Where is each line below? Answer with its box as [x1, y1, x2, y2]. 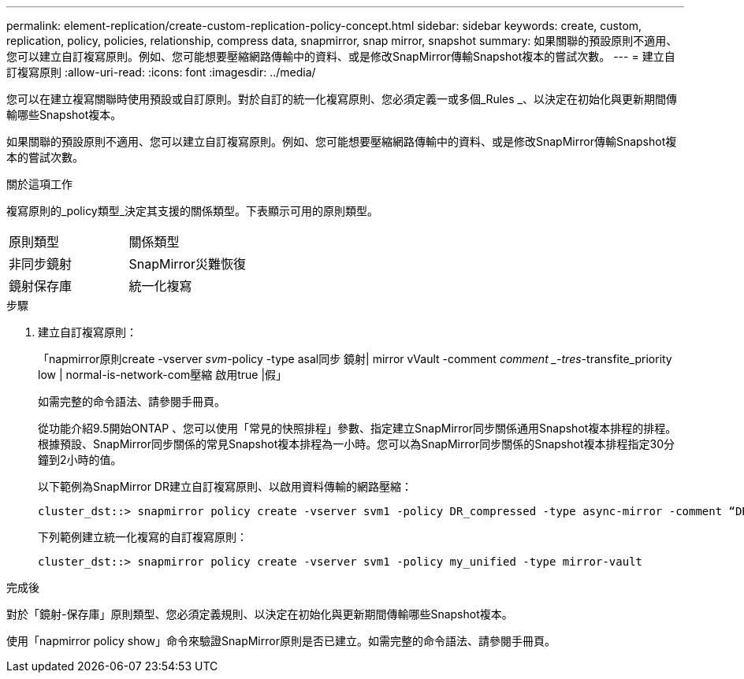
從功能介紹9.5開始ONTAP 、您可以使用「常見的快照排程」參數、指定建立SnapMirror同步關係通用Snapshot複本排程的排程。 [38, 421, 677, 435]
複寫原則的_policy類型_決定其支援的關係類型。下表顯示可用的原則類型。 [6, 204, 379, 217]
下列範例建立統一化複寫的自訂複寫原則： [38, 530, 247, 544]
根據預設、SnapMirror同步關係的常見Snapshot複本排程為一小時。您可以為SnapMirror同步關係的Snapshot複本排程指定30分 [38, 437, 675, 451]
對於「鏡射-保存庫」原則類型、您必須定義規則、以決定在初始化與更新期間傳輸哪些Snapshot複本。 [6, 607, 513, 621]
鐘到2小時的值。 [38, 453, 122, 466]
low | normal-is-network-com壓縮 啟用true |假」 [38, 368, 288, 381]
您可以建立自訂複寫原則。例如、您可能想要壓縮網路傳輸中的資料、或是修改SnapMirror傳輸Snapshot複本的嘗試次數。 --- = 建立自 [6, 50, 675, 63]
